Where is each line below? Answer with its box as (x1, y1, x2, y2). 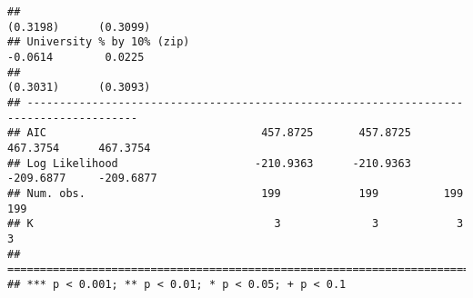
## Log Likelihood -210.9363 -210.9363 (7, 156, 411, 170)
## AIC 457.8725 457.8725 (7, 126, 411, 140)
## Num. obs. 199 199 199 (7, 186, 464, 200)
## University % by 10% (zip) (7, 35, 190, 49)
